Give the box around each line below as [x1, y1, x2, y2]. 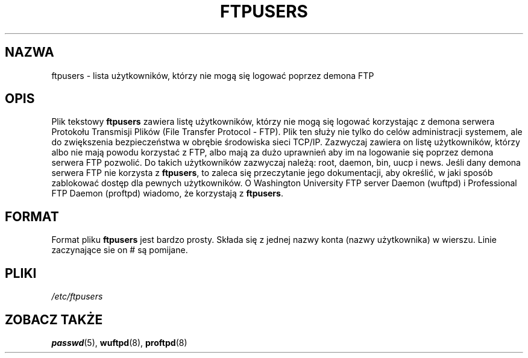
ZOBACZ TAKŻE [5, 312, 103, 327]
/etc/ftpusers [51, 291, 103, 302]
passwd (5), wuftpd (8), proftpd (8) [51, 337, 187, 348]
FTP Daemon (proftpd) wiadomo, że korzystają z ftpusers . [51, 188, 283, 199]
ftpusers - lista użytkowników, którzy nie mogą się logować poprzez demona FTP [51, 70, 374, 81]
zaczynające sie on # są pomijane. [51, 245, 188, 256]
